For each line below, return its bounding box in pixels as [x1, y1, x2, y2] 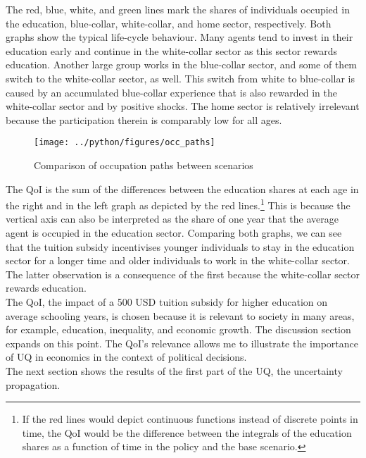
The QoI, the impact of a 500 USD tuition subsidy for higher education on [6, 295, 328, 309]
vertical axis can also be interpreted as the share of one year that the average [6, 211, 339, 226]
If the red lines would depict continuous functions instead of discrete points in [22, 411, 358, 426]
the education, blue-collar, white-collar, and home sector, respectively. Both [6, 16, 332, 30]
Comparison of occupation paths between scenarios [34, 158, 253, 172]
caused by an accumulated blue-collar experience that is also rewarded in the [6, 85, 337, 99]
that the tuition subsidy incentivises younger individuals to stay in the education [6, 239, 355, 254]
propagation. [6, 377, 61, 392]
